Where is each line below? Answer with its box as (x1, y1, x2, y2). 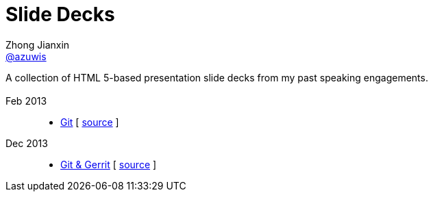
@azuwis (5, 50, 47, 62)
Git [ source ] (60, 116, 119, 129)
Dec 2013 (5, 137, 48, 150)
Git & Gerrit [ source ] (60, 159, 157, 171)
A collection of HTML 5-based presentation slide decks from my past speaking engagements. (5, 71, 428, 83)
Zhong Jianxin (5, 38, 70, 51)
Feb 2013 (5, 95, 47, 107)
